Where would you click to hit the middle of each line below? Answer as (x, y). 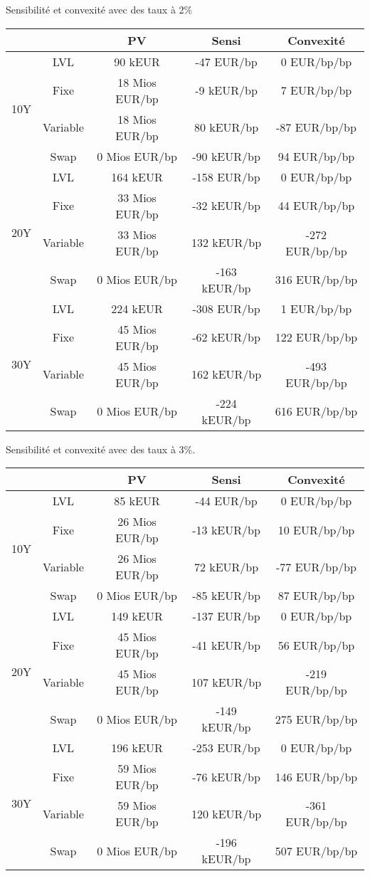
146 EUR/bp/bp (316, 776)
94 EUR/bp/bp (316, 156)
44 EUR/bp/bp (316, 206)
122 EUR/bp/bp (316, 337)
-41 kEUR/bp (226, 645)
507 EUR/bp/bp (316, 850)
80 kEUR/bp (226, 127)
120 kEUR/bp (226, 813)
